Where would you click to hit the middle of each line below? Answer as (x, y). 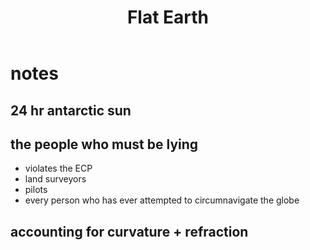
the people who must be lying (104, 144)
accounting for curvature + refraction (129, 231)
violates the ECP (58, 168)
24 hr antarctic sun (71, 110)
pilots (36, 190)
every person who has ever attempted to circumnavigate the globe (162, 200)
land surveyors (55, 179)
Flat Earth (168, 17)
